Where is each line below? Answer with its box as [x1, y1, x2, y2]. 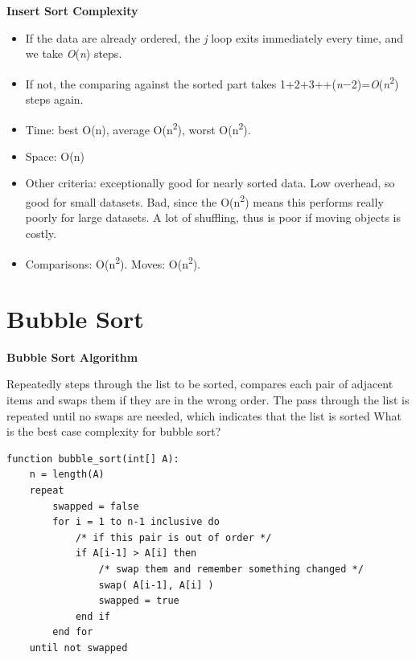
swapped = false [52, 500, 139, 512]
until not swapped [29, 642, 128, 654]
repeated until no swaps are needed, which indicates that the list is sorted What [6, 407, 402, 424]
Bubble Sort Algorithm [6, 348, 138, 365]
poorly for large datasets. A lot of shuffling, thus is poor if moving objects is [25, 209, 402, 226]
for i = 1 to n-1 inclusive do [52, 516, 220, 528]
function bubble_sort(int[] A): [6, 453, 179, 465]
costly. [25, 224, 56, 241]
